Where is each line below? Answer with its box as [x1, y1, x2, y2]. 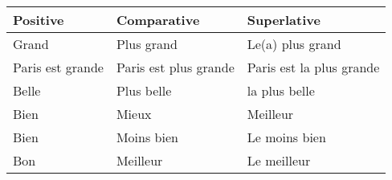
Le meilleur [247, 151, 311, 170]
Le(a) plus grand [247, 35, 341, 53]
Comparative [116, 10, 200, 29]
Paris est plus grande [116, 58, 235, 76]
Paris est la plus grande [247, 58, 380, 76]
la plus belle [247, 81, 315, 100]
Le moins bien [247, 128, 326, 146]
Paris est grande [13, 58, 104, 76]
